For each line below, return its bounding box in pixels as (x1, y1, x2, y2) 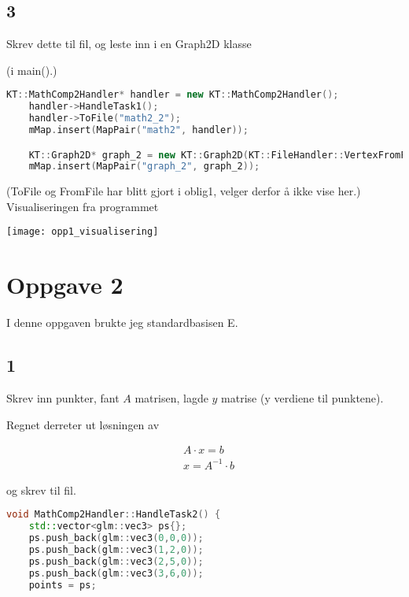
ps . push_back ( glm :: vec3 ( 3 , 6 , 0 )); (28, 567, 204, 579)
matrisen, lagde (134, 390, 208, 406)
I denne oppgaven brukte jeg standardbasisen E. (6, 314, 238, 331)
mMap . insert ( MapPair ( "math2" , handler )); (28, 124, 249, 136)
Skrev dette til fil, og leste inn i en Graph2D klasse (6, 35, 252, 52)
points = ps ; (28, 579, 97, 591)
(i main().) (6, 61, 57, 78)
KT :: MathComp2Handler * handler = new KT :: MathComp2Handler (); (6, 89, 339, 101)
